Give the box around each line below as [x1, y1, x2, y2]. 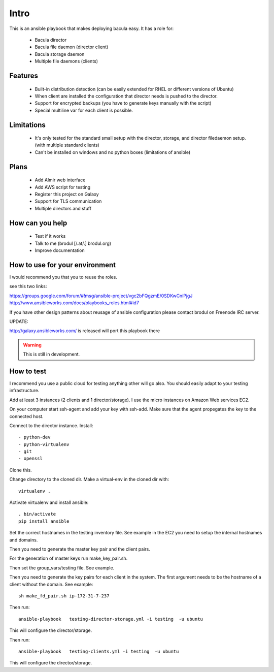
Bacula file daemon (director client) [35, 44, 109, 50]
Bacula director [35, 37, 67, 43]
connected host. [9, 413, 44, 419]
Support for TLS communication [35, 198, 102, 204]
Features [9, 71, 38, 80]
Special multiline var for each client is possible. [35, 107, 133, 113]
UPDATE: [9, 318, 28, 325]
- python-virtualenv [18, 441, 70, 447]
